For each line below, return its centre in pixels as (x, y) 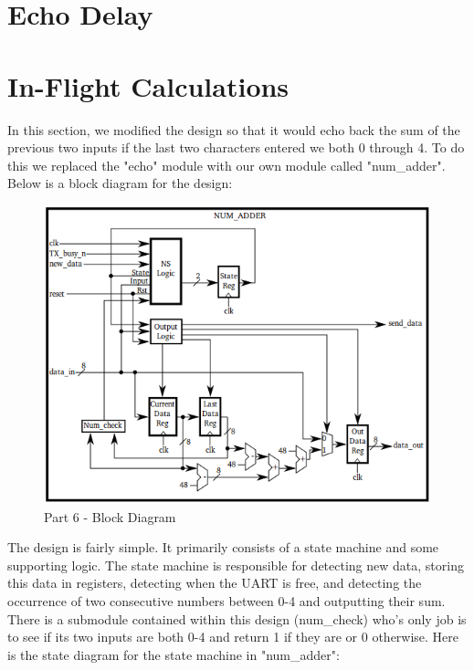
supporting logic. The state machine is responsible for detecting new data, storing (236, 565)
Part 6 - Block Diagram (110, 516)
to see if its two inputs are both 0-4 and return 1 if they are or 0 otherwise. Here (233, 637)
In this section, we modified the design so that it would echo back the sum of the (234, 129)
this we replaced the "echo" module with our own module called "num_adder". (226, 165)
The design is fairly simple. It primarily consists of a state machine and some (223, 547)
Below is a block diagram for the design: (120, 183)
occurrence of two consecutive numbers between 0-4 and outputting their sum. (226, 601)
